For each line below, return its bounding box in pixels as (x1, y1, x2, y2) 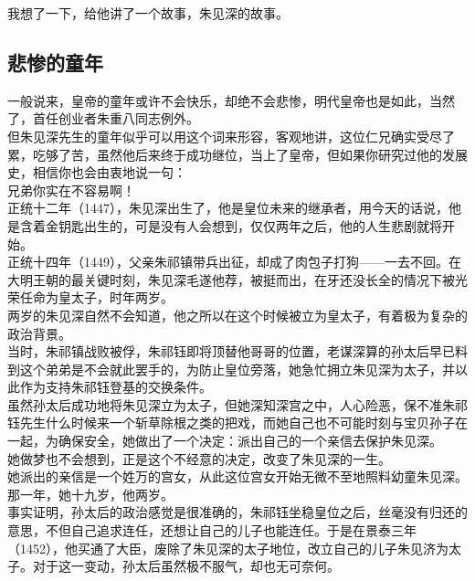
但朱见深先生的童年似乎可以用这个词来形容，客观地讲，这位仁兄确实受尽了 (7, 126, 455, 145)
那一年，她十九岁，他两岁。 (7, 484, 174, 503)
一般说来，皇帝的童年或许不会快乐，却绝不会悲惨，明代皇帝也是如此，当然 (7, 90, 455, 110)
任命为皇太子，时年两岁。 (19, 288, 174, 307)
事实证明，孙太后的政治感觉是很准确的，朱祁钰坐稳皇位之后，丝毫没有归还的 (7, 502, 468, 522)
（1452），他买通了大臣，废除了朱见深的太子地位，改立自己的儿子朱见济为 (7, 538, 449, 557)
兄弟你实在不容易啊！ (7, 180, 135, 199)
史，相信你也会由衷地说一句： (7, 163, 186, 182)
